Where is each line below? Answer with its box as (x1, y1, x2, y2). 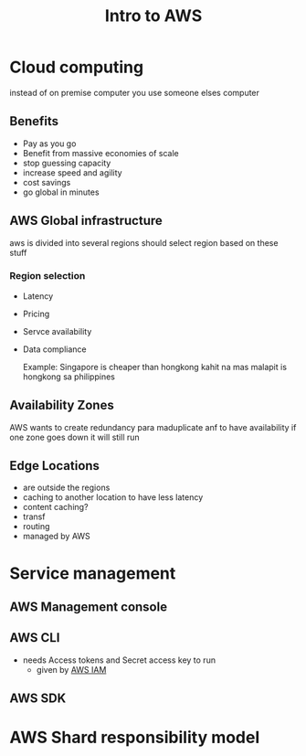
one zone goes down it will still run (9, 431, 140, 442)
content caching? (22, 502, 89, 513)
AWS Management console (9, 600, 167, 615)
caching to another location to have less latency (22, 492, 204, 503)
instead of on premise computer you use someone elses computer (9, 87, 260, 98)
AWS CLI (9, 630, 60, 645)
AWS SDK (9, 691, 67, 707)
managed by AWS (22, 531, 91, 542)
